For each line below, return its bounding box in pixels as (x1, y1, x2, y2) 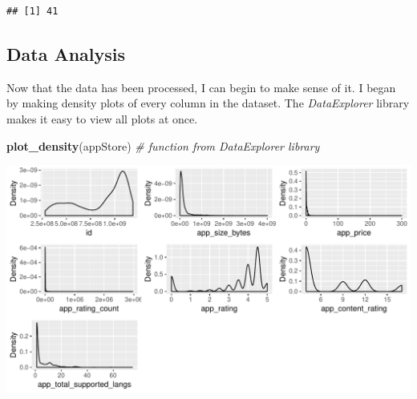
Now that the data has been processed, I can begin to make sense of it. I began (6, 79, 396, 95)
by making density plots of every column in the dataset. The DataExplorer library (6, 95, 410, 111)
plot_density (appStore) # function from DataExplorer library (6, 137, 320, 154)
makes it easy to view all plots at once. (6, 110, 198, 127)
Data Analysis (6, 41, 126, 66)
